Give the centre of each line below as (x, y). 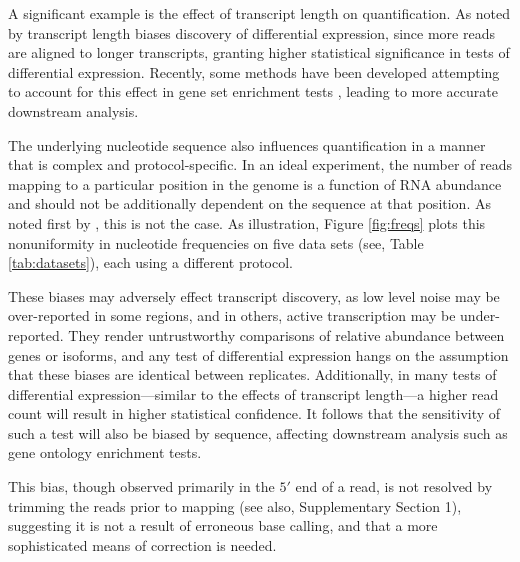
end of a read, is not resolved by (394, 486)
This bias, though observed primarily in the (141, 486)
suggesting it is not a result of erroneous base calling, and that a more (223, 525)
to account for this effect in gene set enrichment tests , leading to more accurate (253, 91)
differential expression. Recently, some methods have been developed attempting (254, 71)
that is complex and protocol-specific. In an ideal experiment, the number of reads (260, 164)
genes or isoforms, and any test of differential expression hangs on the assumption (258, 354)
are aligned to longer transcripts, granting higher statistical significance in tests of (259, 52)
